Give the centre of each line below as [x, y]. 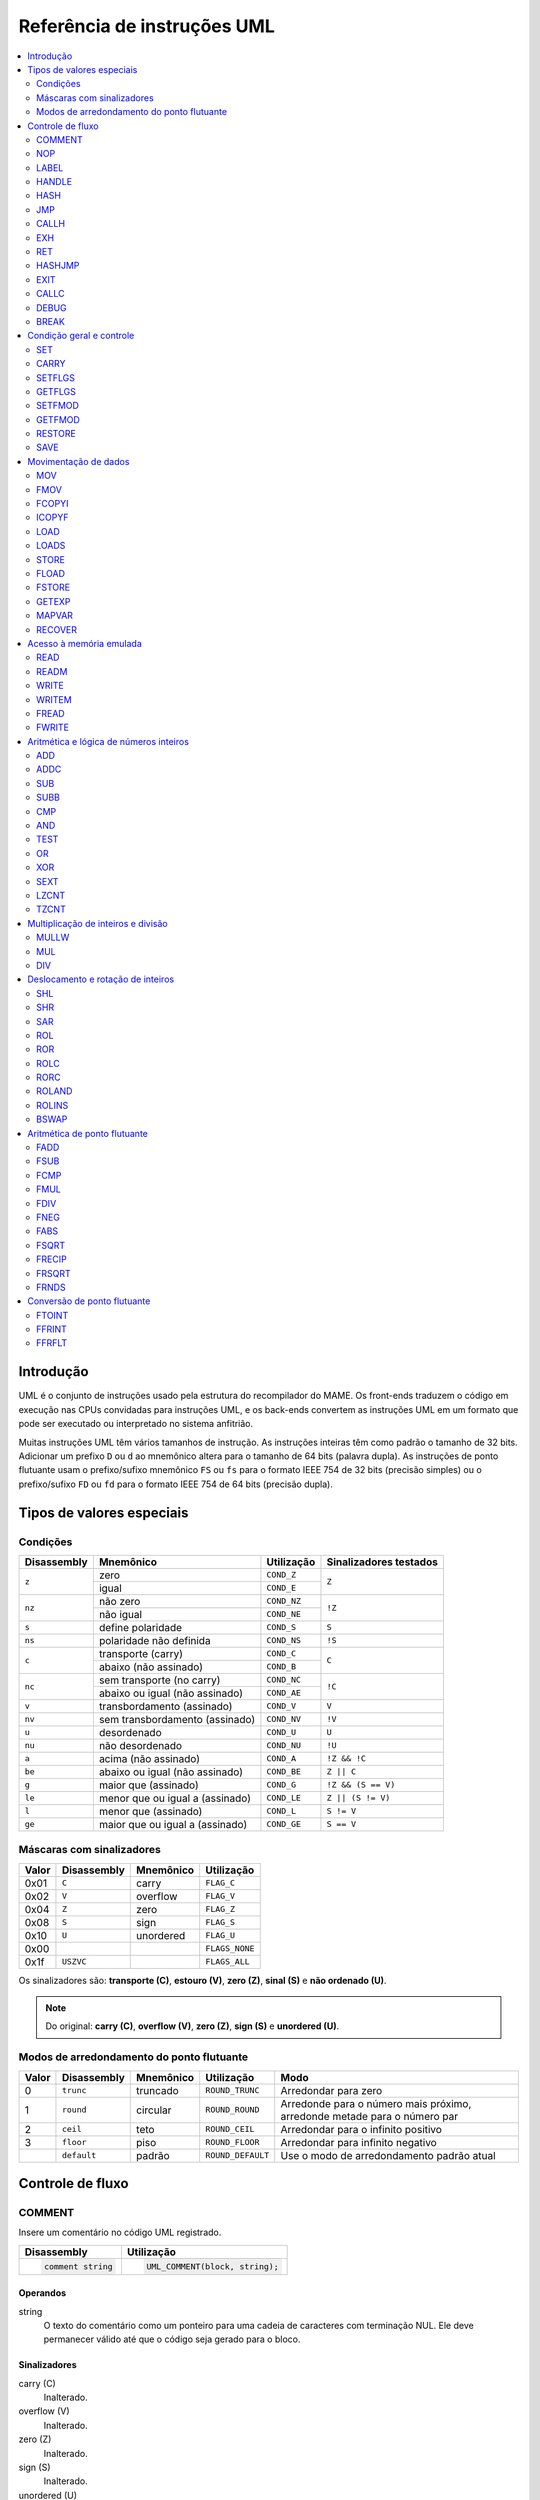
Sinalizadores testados [382, 1562]
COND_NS [284, 1640]
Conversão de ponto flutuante [89, 1301]
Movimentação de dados [78, 461]
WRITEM [54, 699]
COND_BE [284, 1771]
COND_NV [284, 1719]
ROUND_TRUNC [232, 2090]
